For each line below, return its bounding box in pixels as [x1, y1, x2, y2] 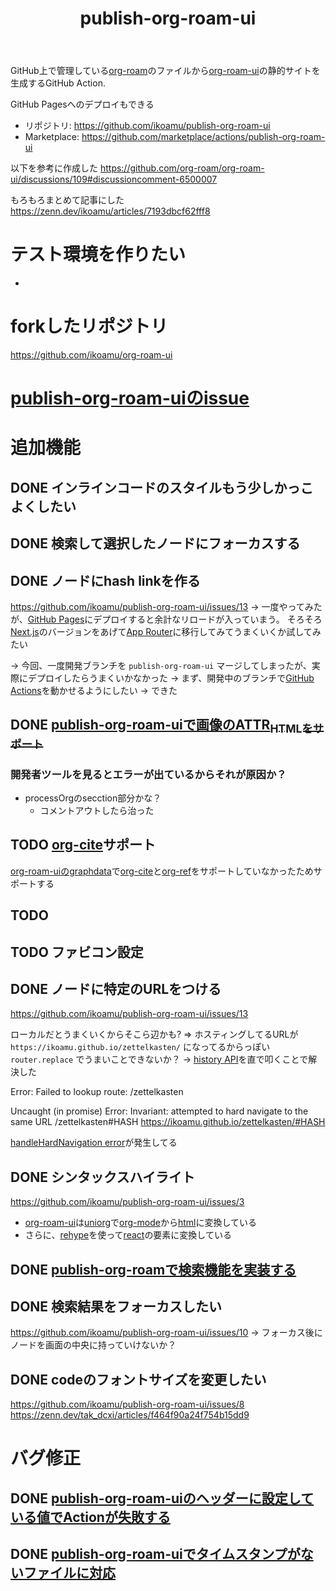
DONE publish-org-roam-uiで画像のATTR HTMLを [10, 717, 313, 736]
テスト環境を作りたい [10, 243, 187, 266]
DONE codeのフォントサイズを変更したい [10, 1371, 267, 1388]
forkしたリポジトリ [10, 315, 168, 338]
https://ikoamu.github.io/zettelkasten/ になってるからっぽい [10, 1041, 271, 1053]
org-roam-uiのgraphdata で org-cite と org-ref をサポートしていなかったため [10, 865, 314, 877]
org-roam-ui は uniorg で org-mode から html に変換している [24, 1217, 257, 1229]
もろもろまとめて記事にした [10, 194, 125, 206]
